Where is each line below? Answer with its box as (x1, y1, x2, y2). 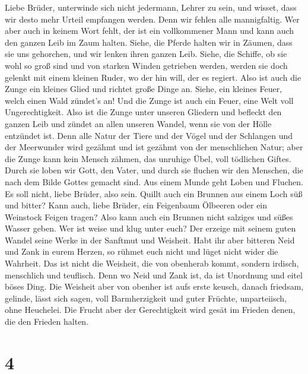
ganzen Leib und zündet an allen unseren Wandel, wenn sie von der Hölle (5, 117, 272, 129)
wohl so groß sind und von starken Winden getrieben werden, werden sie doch (5, 59, 288, 71)
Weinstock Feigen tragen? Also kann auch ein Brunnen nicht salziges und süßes (5, 210, 293, 223)
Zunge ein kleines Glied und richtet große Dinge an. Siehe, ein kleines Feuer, (5, 83, 282, 95)
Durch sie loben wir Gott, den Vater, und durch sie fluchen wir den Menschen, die (5, 164, 303, 176)
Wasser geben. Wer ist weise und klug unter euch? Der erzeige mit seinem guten (5, 222, 296, 234)
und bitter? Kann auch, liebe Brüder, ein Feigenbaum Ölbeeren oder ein (5, 199, 268, 211)
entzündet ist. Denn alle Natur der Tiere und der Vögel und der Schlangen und (5, 129, 293, 141)
